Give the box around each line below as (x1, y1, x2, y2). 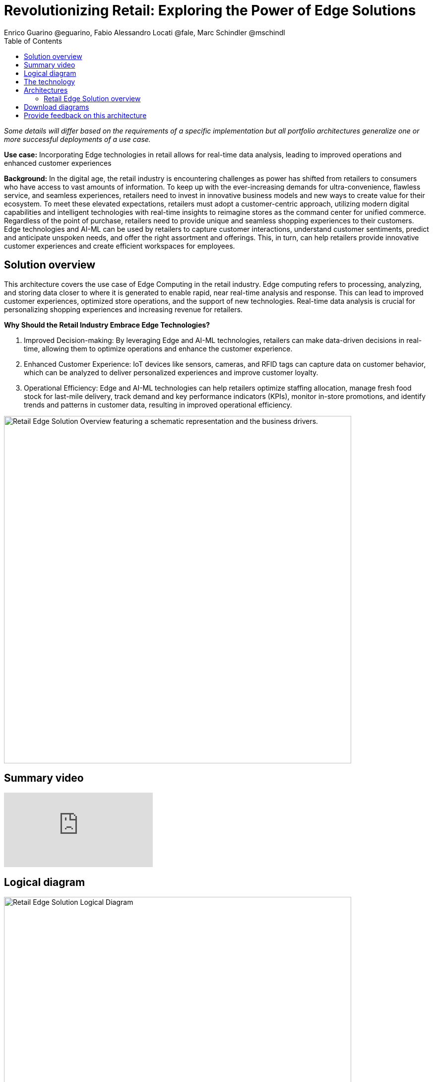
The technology (24, 77, 75, 86)
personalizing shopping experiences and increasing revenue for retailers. (4, 305, 243, 314)
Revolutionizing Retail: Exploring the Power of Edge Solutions (4, 2, 416, 19)
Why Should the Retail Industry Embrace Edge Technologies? (4, 320, 210, 329)
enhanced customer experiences (4, 158, 112, 167)
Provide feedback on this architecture (24, 111, 147, 120)
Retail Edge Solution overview (44, 94, 141, 103)
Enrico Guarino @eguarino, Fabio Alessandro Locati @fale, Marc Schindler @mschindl (4, 28, 285, 37)
